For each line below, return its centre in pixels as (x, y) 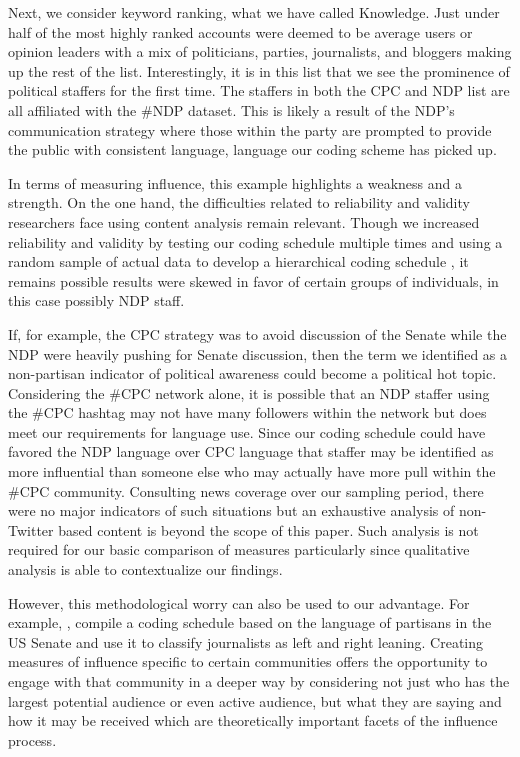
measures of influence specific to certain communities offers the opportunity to (248, 661)
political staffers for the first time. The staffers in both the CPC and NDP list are (259, 90)
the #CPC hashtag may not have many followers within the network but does (247, 412)
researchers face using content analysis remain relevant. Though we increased (244, 221)
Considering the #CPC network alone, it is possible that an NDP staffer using (249, 392)
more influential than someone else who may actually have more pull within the (252, 471)
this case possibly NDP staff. (96, 300)
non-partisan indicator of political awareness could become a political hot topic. (252, 373)
